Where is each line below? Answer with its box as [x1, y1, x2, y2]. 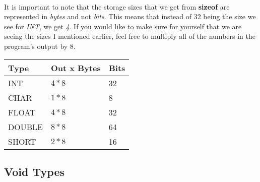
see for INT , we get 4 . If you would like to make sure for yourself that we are [4, 21, 242, 31]
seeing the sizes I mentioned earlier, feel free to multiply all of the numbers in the [4, 31, 255, 41]
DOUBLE [8, 120, 43, 133]
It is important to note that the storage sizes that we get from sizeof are [4, 1, 230, 12]
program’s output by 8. [4, 40, 76, 51]
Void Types [4, 163, 65, 179]
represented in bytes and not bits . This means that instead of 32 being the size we [4, 11, 256, 22]
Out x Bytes [50, 62, 101, 74]
